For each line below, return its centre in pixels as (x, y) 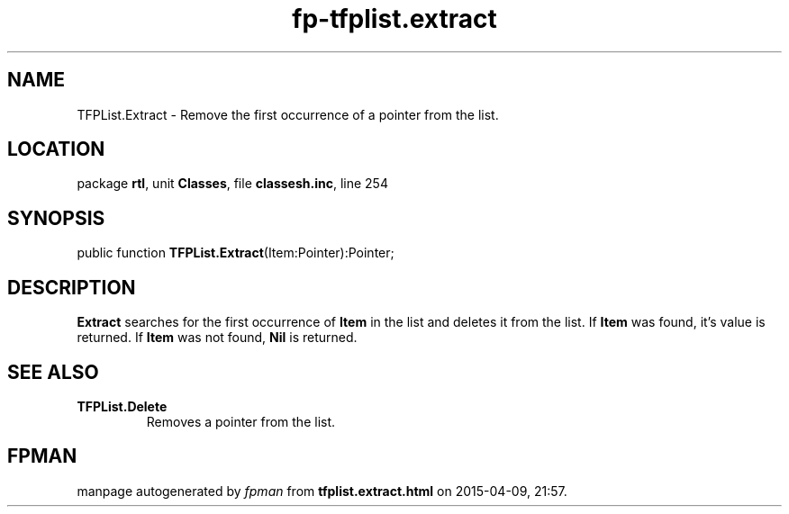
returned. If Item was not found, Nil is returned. (217, 338)
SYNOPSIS (56, 218)
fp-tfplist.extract (394, 19)
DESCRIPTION (72, 287)
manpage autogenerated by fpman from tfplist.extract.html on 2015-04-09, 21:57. (322, 491)
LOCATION (56, 149)
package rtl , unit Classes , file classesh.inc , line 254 (232, 184)
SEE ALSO (53, 372)
